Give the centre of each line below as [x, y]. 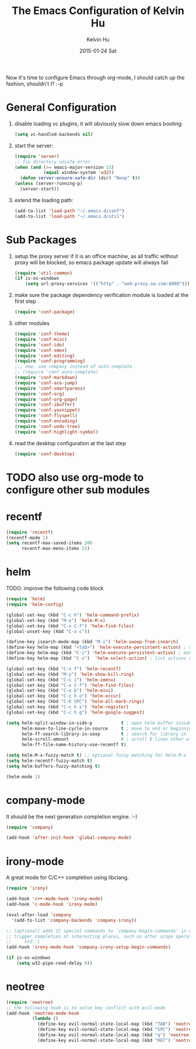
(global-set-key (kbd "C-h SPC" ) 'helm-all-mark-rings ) [75, 702]
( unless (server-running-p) [48, 184]
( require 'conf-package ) [45, 312]
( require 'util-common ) [43, 273]
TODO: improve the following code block [55, 588]
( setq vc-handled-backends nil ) [54, 134]
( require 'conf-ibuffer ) [45, 405]
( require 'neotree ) [30, 1002]
